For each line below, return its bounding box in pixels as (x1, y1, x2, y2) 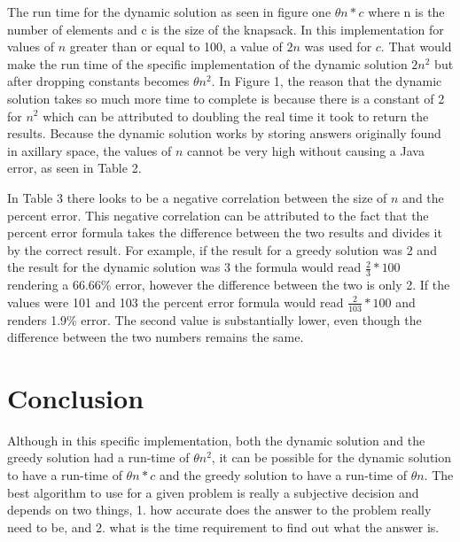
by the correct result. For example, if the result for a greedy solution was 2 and (7, 240, 437, 259)
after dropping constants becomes (7, 72, 190, 90)
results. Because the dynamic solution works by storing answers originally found (7, 124, 441, 143)
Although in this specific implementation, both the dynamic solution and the (7, 430, 425, 449)
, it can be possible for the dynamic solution (211, 448, 452, 467)
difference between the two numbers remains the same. (7, 328, 304, 346)
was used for (304, 37, 372, 56)
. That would (380, 37, 452, 56)
